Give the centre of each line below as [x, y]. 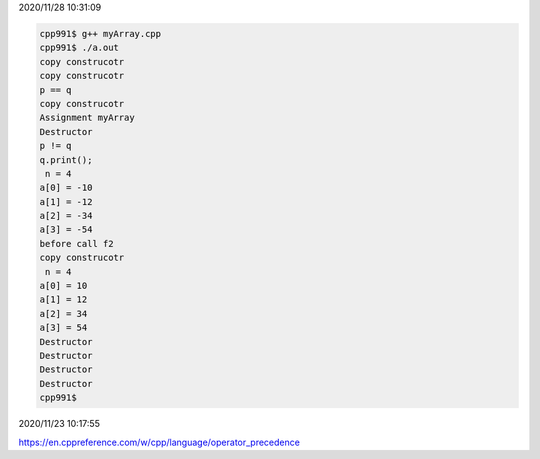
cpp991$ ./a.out [79, 48]
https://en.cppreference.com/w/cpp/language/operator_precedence [159, 442]
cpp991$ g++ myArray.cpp [100, 33]
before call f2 [76, 243]
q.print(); [66, 159]
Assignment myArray [87, 118]
